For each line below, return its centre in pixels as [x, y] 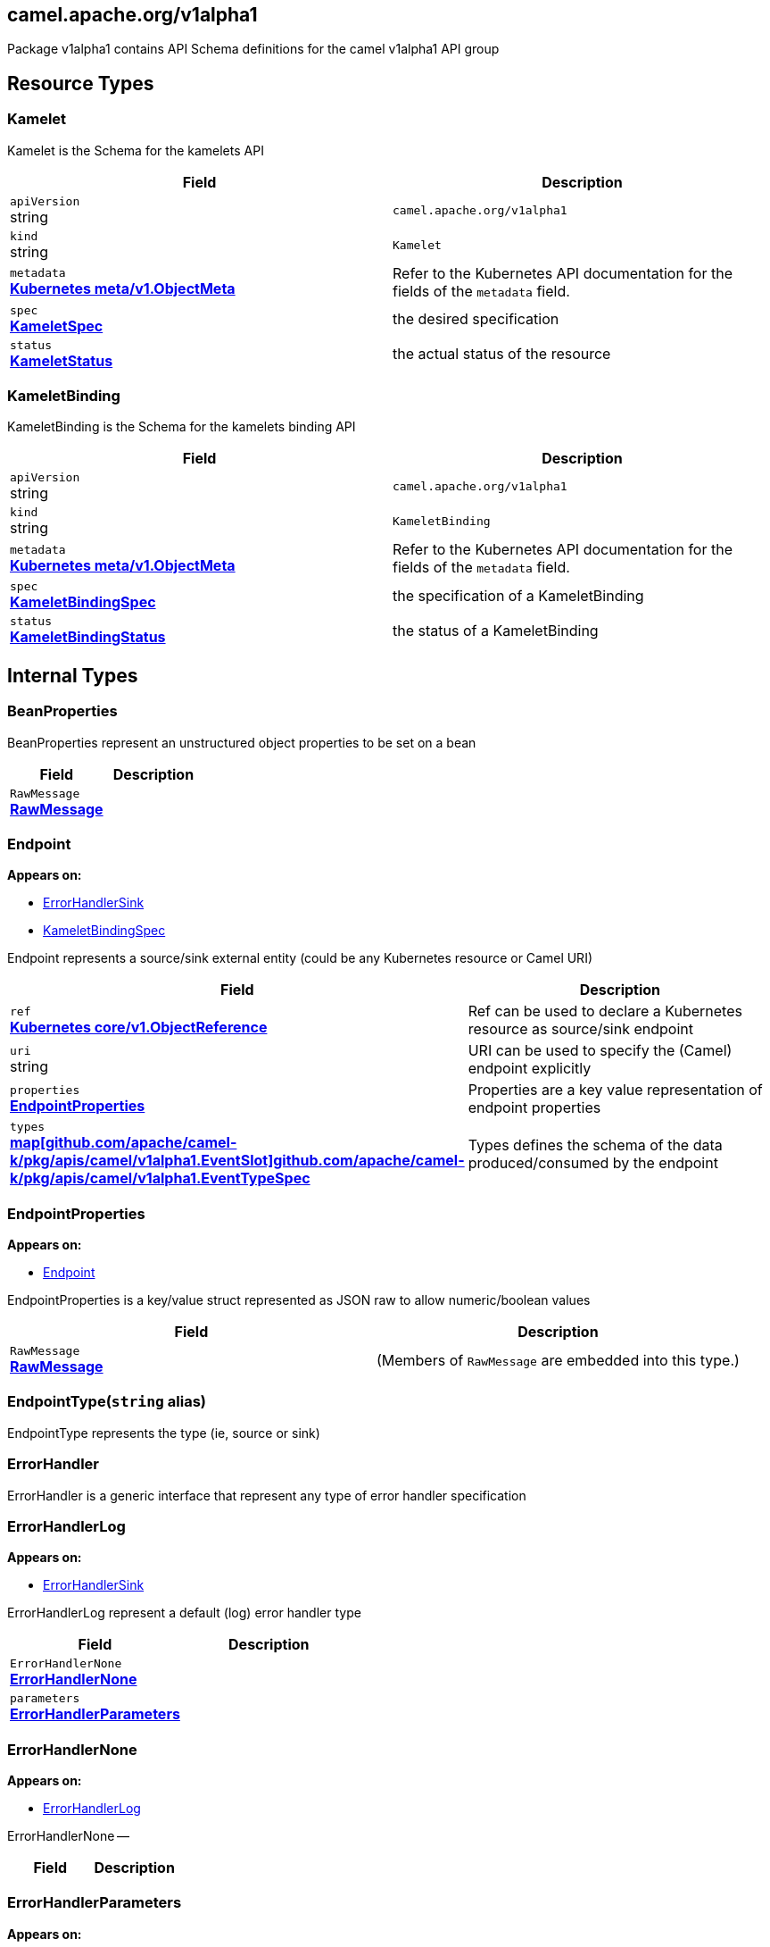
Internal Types [73, 675]
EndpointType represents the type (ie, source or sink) [164, 1433]
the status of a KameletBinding [496, 630]
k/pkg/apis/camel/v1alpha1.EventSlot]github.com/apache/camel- [237, 1161]
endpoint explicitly [530, 1069]
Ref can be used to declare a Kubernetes [605, 1011]
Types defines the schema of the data [595, 1145]
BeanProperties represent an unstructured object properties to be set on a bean [242, 742]
